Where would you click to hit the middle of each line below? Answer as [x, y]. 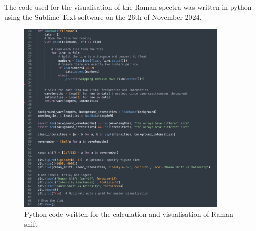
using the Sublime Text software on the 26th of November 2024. [103, 16]
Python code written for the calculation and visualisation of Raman [129, 214]
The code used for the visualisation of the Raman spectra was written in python [128, 7]
